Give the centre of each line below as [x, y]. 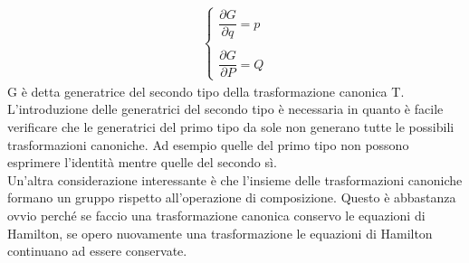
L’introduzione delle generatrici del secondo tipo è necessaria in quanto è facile [225, 109]
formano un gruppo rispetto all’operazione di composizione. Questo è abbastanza [232, 197]
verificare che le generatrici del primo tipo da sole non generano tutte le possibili [231, 126]
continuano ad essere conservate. [97, 251]
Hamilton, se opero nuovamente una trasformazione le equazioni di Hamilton [220, 233]
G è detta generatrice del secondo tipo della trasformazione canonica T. [206, 91]
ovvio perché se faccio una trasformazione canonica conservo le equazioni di [216, 215]
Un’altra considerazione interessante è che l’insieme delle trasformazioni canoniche [235, 179]
